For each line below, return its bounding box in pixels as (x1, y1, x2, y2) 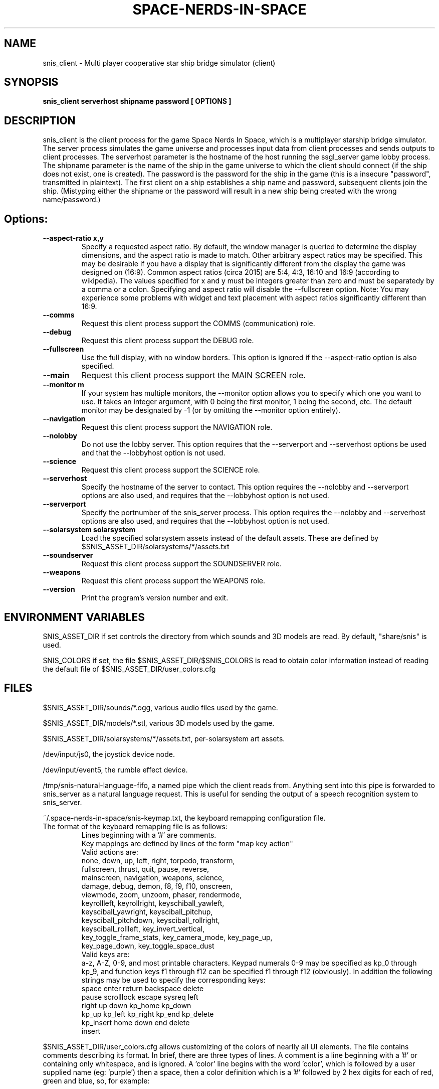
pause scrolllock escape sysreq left (81, 992, 198, 1001)
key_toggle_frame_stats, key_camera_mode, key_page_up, (81, 932, 273, 942)
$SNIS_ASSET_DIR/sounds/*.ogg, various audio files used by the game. (43, 703, 278, 712)
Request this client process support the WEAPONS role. (81, 576, 266, 585)
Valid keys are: (81, 950, 130, 959)
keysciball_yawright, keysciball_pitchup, (81, 907, 213, 916)
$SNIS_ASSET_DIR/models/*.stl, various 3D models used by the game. (43, 718, 275, 727)
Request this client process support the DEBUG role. (81, 336, 254, 345)
